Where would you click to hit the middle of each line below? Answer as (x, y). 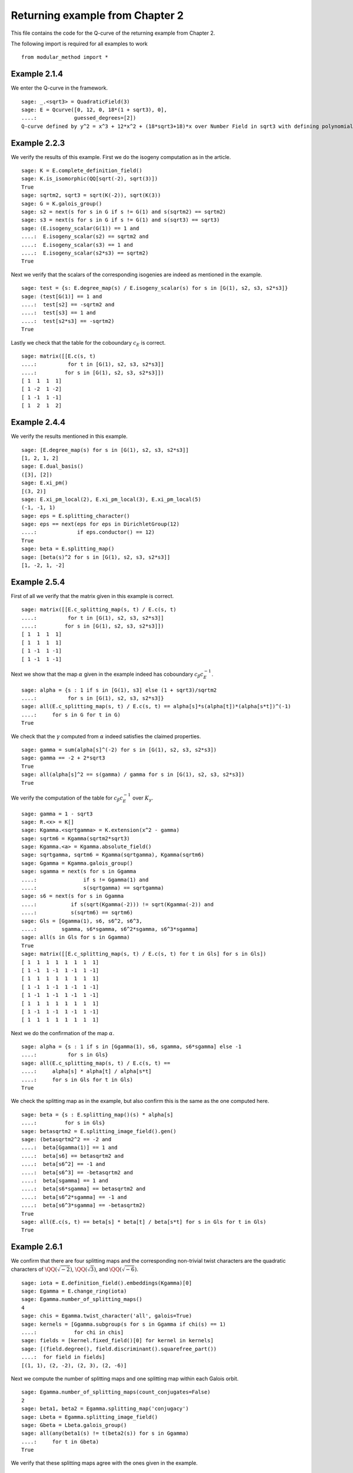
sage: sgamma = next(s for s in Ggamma (79, 871)
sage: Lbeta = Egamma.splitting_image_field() (90, 1417)
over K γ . (143, 798)
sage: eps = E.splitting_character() (76, 516)
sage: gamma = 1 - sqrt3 (57, 814)
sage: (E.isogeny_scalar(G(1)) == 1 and (80, 228)
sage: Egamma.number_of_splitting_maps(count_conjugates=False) (116, 1392)
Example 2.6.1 (37, 1247)
